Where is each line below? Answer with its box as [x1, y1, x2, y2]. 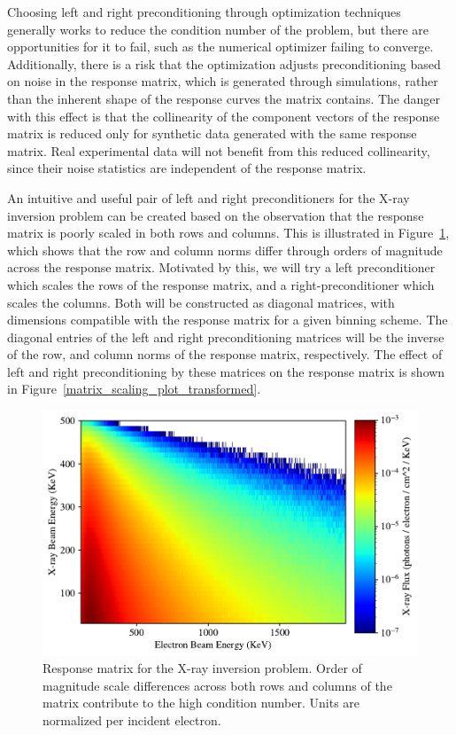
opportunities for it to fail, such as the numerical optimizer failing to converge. [7, 37, 434, 56]
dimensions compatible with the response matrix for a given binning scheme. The [7, 310, 448, 329]
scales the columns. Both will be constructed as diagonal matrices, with [7, 293, 395, 311]
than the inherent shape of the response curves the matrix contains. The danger [7, 89, 441, 107]
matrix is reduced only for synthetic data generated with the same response [7, 124, 417, 143]
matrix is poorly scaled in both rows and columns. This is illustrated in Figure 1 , [7, 223, 450, 242]
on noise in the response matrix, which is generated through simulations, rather [7, 72, 438, 90]
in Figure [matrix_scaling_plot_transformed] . [7, 379, 261, 398]
